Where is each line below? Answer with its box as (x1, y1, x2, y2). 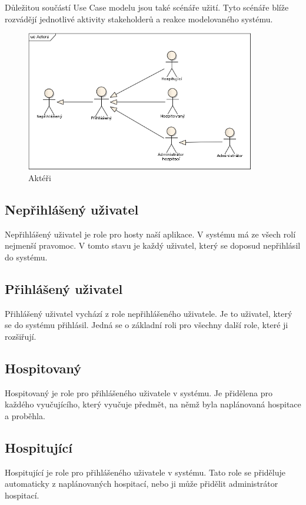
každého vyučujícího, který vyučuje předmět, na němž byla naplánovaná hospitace (5, 398, 301, 410)
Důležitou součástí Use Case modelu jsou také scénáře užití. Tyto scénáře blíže (5, 1, 289, 13)
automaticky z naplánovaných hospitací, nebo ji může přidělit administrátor (5, 477, 278, 490)
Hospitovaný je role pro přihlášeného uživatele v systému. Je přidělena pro (5, 386, 272, 399)
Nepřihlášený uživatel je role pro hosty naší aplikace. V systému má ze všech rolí (5, 228, 296, 240)
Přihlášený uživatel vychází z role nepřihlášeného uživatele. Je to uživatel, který (5, 307, 292, 319)
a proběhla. (5, 409, 45, 422)
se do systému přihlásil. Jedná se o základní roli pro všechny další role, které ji (5, 319, 288, 331)
